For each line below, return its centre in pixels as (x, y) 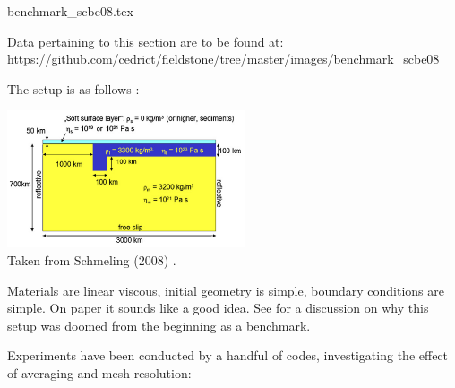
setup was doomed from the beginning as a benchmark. (159, 325)
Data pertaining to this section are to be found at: (146, 41)
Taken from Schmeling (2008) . (92, 260)
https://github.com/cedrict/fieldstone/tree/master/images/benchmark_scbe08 (223, 59)
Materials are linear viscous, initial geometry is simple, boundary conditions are (226, 290)
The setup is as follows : (73, 88)
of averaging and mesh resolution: (99, 372)
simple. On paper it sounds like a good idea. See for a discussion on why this (218, 308)
